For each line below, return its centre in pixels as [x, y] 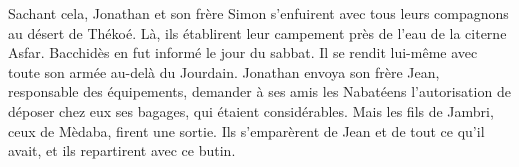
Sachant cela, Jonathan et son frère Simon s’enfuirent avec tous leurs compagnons [258, 13]
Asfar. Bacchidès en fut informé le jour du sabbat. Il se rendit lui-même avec [243, 52]
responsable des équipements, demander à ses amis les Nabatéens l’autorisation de [259, 91]
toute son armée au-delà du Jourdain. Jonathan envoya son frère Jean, [224, 71]
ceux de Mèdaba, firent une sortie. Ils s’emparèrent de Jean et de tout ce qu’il [246, 130]
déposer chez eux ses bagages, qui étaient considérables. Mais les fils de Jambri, [251, 110]
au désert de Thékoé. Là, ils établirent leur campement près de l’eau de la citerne [257, 32]
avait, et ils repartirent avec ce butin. [122, 150]
